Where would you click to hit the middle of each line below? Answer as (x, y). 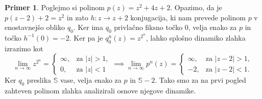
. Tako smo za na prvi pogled (200, 80)
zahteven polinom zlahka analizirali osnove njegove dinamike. (100, 91)
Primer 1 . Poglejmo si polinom (55, 7)
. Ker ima (88, 27)
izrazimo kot (24, 48)
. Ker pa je (86, 37)
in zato (77, 17)
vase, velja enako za (91, 80)
